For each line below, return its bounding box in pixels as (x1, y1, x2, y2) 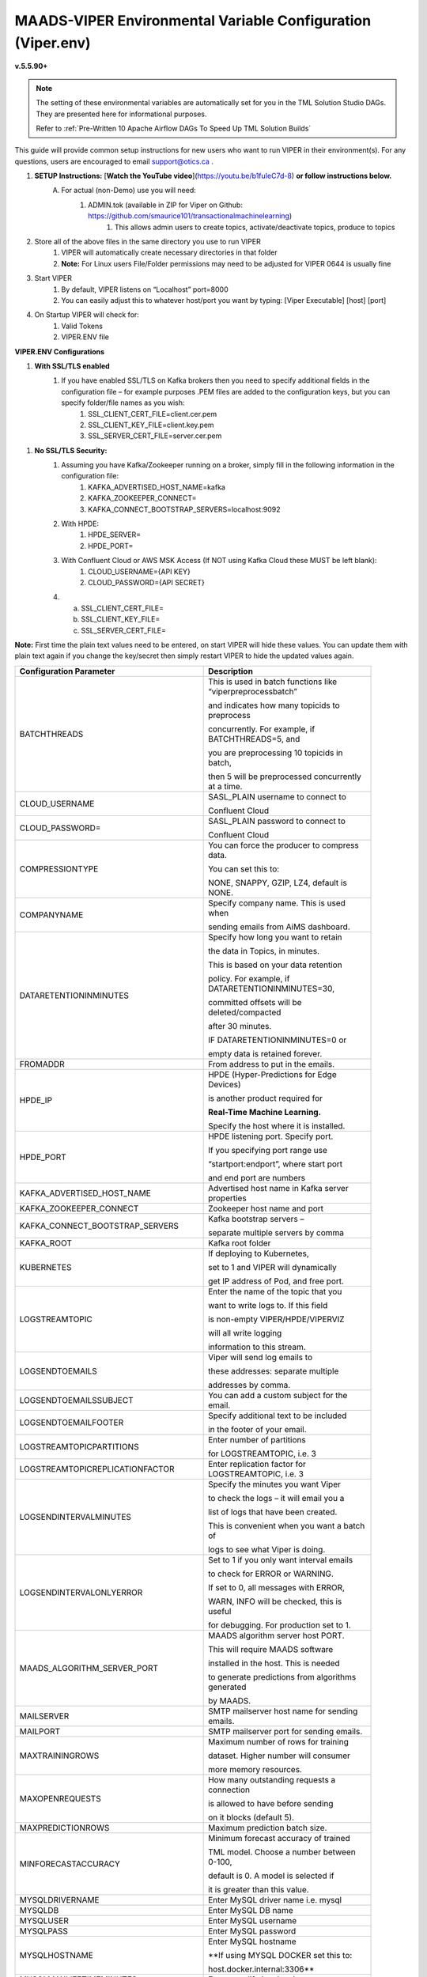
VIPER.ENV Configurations (14, 346, 105, 356)
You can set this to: (208, 863, 280, 874)
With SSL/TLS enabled (34, 361, 110, 371)
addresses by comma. (208, 1379, 291, 1390)
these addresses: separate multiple (208, 1365, 339, 1376)
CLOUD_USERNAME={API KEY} (88, 566, 191, 576)
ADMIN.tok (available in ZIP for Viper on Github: (88, 200, 243, 210)
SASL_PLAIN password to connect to (208, 815, 346, 826)
